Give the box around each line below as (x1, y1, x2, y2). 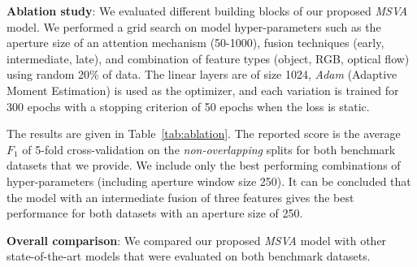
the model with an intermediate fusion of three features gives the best (7, 188, 354, 205)
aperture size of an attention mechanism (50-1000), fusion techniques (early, (7, 34, 384, 51)
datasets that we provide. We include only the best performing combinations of (7, 157, 401, 174)
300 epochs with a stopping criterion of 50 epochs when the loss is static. (7, 97, 370, 114)
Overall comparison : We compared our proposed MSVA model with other (7, 231, 387, 248)
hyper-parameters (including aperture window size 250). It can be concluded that (7, 172, 411, 189)
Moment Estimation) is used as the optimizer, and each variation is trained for (7, 81, 399, 98)
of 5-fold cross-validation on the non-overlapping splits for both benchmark (22, 140, 396, 157)
